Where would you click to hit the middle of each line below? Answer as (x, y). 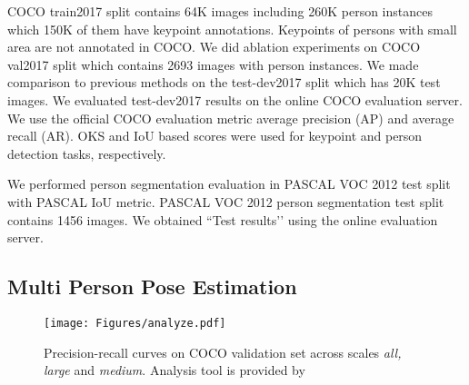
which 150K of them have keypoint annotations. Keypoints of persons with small (232, 29)
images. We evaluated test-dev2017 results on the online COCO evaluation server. (235, 99)
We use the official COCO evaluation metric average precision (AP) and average (231, 118)
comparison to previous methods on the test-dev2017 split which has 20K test (224, 82)
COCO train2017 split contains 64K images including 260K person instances (220, 11)
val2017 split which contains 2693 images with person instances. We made (213, 64)
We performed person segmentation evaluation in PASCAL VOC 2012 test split (229, 184)
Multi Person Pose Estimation (152, 286)
